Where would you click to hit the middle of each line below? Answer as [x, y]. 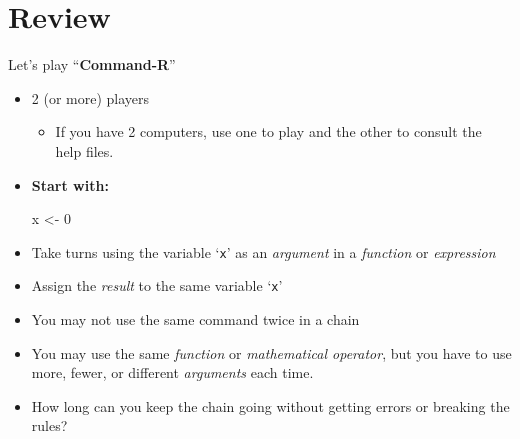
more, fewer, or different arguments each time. [172, 372]
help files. [84, 150]
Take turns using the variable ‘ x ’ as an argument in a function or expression [263, 251]
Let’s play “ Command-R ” [92, 64]
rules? [49, 425]
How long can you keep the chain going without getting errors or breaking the [270, 405]
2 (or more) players [90, 97]
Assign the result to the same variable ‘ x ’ [157, 285]
